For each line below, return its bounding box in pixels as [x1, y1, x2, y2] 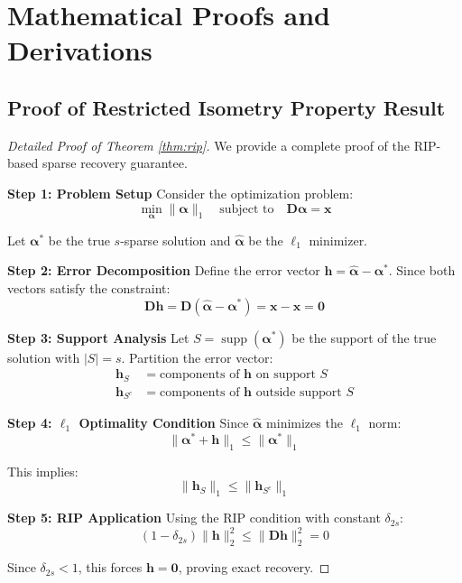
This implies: [7, 461, 79, 480]
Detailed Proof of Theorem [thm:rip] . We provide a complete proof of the [7, 135, 410, 154]
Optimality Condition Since [79, 413, 249, 432]
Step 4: [7, 413, 52, 432]
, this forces [78, 558, 143, 577]
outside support [255, 385, 342, 399]
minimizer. [309, 230, 368, 249]
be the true [48, 230, 110, 249]
